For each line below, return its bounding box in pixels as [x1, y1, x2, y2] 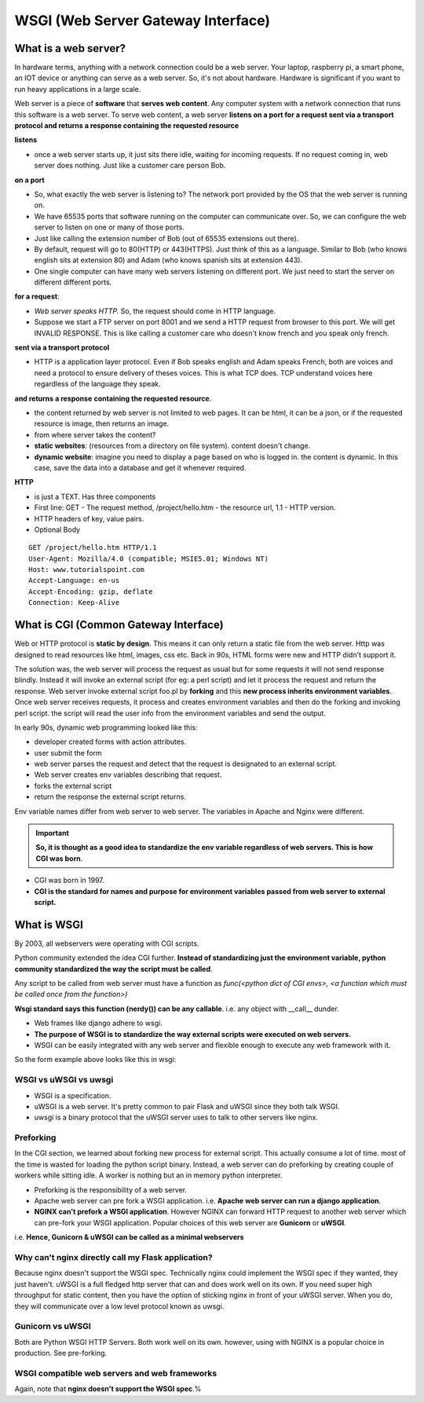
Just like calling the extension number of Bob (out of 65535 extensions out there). [34, 233, 299, 243]
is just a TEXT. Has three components [34, 492, 156, 501]
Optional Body [34, 525, 81, 534]
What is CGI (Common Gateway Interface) [14, 618, 224, 632]
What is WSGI [14, 918, 84, 931]
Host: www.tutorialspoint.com [28, 566, 145, 574]
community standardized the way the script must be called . [14, 964, 213, 973]
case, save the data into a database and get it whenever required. [34, 463, 247, 472]
